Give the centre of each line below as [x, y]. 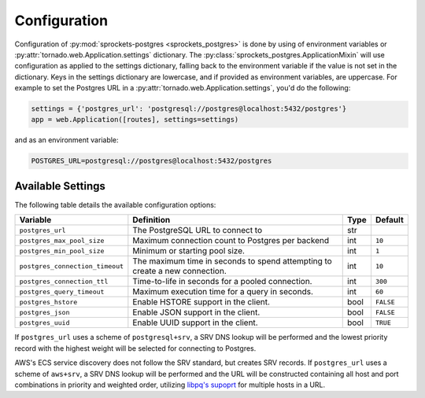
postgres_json [44, 312]
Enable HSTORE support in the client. [201, 302]
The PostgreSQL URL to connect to [198, 230]
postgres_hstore [48, 302]
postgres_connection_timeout [72, 266]
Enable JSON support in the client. [196, 312]
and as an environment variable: [67, 140]
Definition [152, 220]
